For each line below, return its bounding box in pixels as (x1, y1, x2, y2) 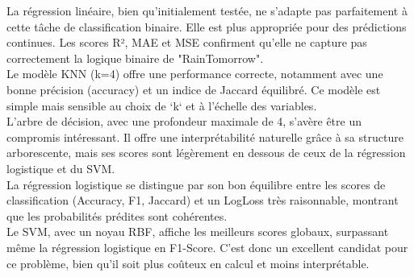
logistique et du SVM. (6, 159, 115, 176)
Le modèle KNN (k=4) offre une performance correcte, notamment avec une (6, 65, 383, 82)
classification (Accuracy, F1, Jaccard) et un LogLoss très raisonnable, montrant (6, 192, 399, 209)
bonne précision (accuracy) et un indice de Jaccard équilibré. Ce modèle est (6, 81, 381, 97)
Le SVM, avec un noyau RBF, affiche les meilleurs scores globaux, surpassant (6, 223, 389, 240)
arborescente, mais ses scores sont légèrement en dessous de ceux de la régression (6, 144, 406, 161)
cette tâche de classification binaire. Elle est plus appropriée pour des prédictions (6, 18, 407, 35)
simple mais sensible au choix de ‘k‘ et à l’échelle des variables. (6, 97, 317, 114)
